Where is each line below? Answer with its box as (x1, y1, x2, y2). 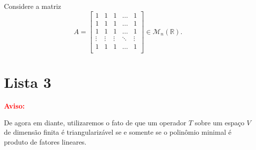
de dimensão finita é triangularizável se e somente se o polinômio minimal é (4, 127, 231, 137)
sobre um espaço (194, 117, 245, 127)
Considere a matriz (4, 1, 62, 11)
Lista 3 (4, 72, 52, 92)
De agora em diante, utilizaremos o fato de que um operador (4, 117, 187, 127)
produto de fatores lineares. (4, 136, 87, 147)
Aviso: (4, 100, 25, 111)
